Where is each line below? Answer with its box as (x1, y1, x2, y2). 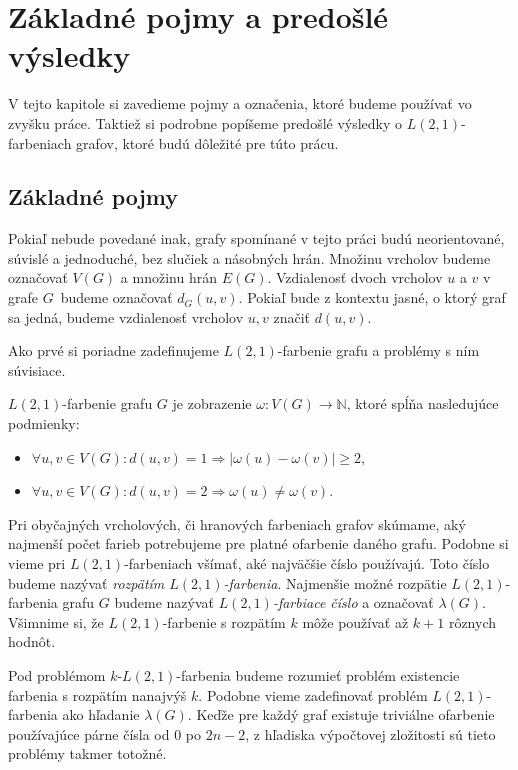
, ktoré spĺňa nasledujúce (346, 393, 499, 414)
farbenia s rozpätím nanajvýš (8, 684, 187, 705)
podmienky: (8, 413, 80, 434)
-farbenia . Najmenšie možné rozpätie (223, 572, 447, 593)
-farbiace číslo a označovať (272, 592, 434, 613)
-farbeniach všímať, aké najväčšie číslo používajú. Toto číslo (124, 553, 490, 574)
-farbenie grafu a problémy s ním (277, 340, 480, 361)
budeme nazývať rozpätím (8, 572, 165, 593)
